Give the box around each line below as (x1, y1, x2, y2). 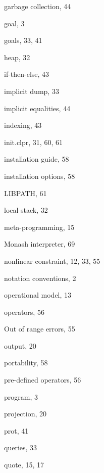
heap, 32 (4, 52, 30, 62)
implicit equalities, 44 (4, 103, 71, 113)
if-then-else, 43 (4, 69, 49, 79)
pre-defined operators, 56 (4, 374, 81, 385)
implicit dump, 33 (4, 85, 59, 96)
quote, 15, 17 (4, 459, 44, 470)
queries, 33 (4, 442, 37, 453)
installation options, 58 (4, 170, 75, 181)
